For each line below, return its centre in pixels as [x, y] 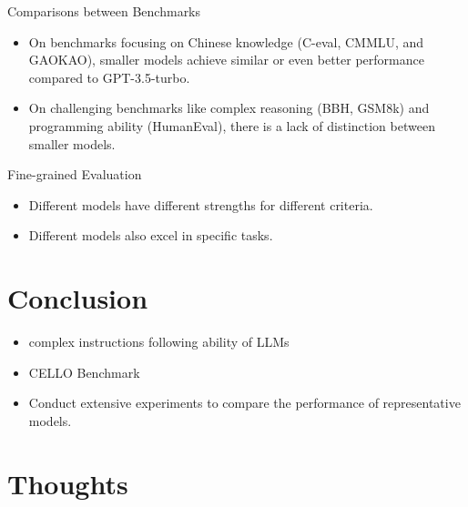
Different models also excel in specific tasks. [151, 235]
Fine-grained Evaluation [75, 174]
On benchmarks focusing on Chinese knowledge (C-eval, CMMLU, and [226, 41]
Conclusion [78, 298]
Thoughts [68, 483]
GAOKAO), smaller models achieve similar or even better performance [226, 60]
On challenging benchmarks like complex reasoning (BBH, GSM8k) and [229, 108]
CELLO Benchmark [84, 372]
